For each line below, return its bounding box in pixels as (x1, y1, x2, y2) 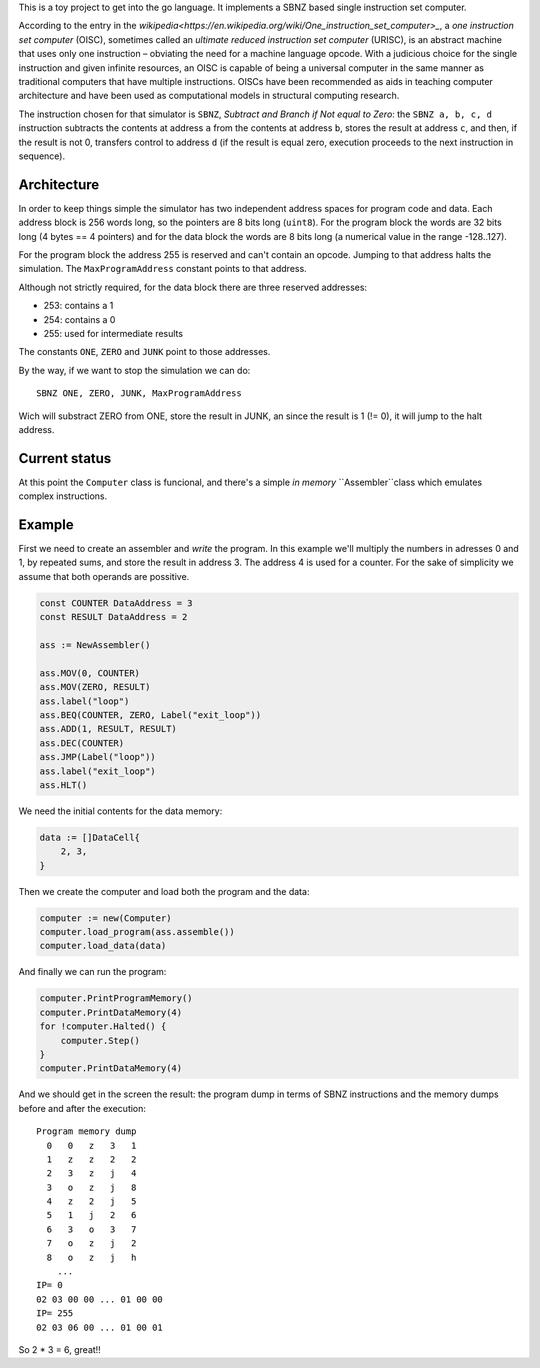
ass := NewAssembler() (39, 640, 151, 651)
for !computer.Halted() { (39, 1021, 167, 1032)
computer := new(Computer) (39, 912, 172, 924)
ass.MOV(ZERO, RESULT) (39, 681, 151, 693)
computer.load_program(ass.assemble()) (39, 926, 235, 938)
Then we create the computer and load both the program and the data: (18, 885, 310, 897)
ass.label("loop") (39, 695, 130, 707)
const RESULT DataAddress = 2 (39, 611, 188, 623)
